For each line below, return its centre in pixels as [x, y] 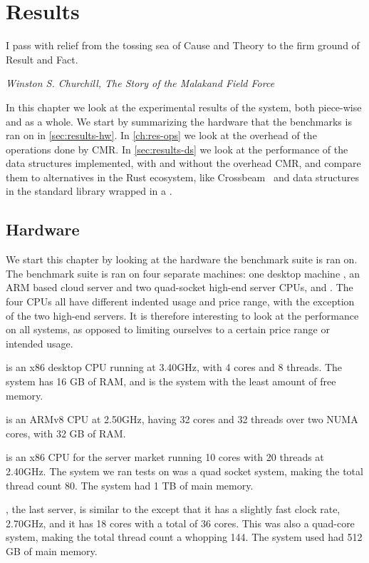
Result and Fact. [42, 59]
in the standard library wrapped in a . [89, 191]
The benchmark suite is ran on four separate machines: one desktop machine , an [183, 273]
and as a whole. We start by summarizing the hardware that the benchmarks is [179, 121]
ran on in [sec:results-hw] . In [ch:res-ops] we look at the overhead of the [161, 135]
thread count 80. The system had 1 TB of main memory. [130, 485]
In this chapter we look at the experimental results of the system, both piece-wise [184, 107]
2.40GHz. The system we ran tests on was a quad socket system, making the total [184, 471]
